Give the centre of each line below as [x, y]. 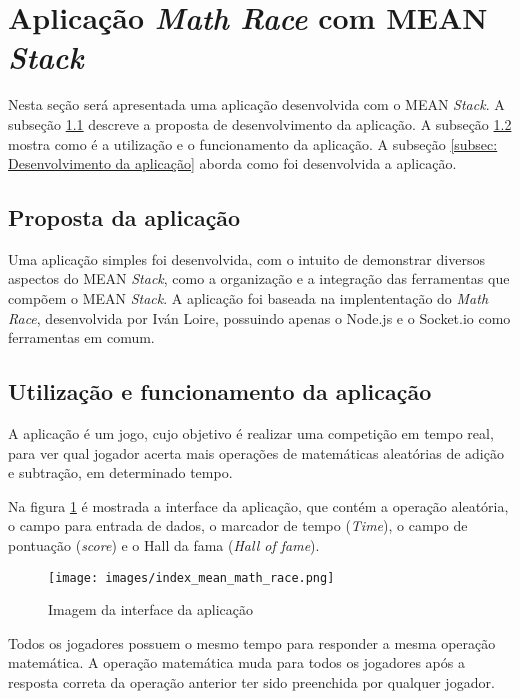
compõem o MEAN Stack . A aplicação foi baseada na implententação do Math [248, 298]
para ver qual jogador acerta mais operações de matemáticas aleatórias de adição [256, 452]
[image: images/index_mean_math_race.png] [191, 577]
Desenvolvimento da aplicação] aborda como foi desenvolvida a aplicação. [232, 163]
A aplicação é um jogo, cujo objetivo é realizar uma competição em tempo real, [251, 433]
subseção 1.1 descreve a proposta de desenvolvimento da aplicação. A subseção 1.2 [260, 123]
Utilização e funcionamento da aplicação [220, 391]
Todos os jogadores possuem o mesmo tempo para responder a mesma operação [252, 642]
